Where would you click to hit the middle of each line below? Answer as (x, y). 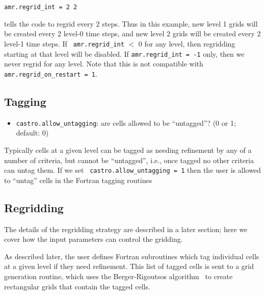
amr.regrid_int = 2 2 (41, 7)
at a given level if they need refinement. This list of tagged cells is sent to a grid (129, 266)
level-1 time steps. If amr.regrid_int (64, 43)
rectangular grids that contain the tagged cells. (77, 286)
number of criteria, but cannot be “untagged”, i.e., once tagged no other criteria (129, 160)
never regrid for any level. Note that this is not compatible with (104, 64)
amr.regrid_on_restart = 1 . (51, 73)
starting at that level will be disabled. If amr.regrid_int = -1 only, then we (124, 53)
